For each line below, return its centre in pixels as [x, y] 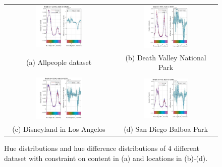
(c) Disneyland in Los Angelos [59, 129]
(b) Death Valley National [166, 57]
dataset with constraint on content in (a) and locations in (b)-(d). [106, 158]
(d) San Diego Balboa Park [166, 129]
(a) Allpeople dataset [59, 62]
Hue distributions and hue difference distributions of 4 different [102, 148]
